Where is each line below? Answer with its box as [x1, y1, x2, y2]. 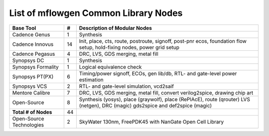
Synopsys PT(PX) [12, 73, 54, 80]
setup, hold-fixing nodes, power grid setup [79, 44, 179, 51]
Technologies [12, 121, 44, 128]
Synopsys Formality [12, 63, 59, 70]
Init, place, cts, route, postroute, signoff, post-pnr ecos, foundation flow [79, 37, 247, 44]
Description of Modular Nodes [79, 24, 152, 31]
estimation [79, 76, 104, 83]
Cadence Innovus [12, 40, 54, 47]
